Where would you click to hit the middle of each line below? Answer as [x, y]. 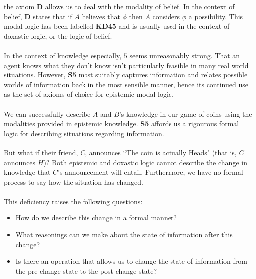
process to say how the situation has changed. [74, 181]
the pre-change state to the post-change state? [86, 270]
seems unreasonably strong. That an [185, 55]
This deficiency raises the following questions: [73, 201]
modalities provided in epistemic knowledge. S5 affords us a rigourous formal [122, 123]
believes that [101, 16]
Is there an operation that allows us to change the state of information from [131, 261]
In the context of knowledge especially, [63, 55]
